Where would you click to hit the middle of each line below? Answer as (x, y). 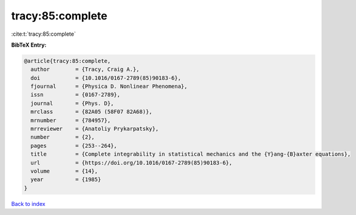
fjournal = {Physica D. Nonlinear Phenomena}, (109, 87)
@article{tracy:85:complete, (67, 61)
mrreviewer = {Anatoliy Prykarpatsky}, (95, 129)
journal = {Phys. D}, (72, 103)
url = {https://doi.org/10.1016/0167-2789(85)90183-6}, (132, 163)
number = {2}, (63, 137)
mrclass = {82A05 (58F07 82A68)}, (91, 112)
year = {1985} (66, 180)
